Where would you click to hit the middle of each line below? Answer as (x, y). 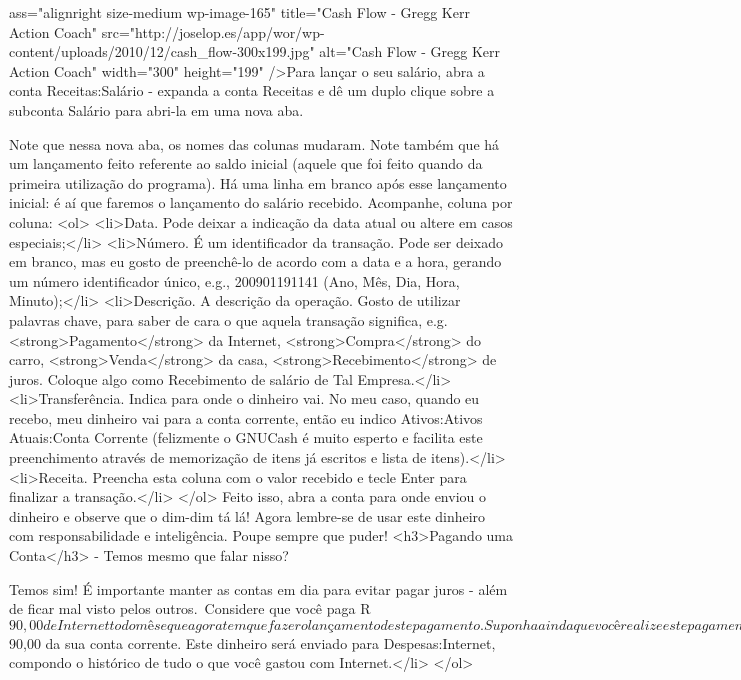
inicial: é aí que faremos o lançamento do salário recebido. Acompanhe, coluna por (261, 202)
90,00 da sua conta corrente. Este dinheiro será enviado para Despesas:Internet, (252, 642)
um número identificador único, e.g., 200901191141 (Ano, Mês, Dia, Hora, (234, 280)
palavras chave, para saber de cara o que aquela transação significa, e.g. (228, 319)
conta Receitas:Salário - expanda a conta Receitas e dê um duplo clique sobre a (252, 90)
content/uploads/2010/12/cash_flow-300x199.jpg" (162, 51)
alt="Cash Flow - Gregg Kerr (410, 51)
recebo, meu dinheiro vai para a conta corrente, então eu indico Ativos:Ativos (246, 417)
